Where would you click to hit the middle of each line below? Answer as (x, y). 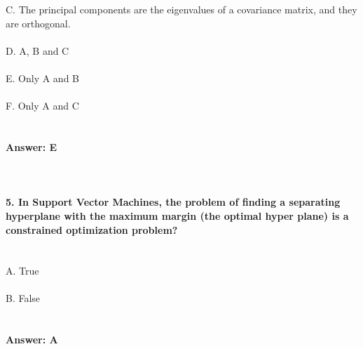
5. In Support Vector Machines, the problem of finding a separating (173, 202)
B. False (23, 298)
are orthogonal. (38, 23)
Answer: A (32, 340)
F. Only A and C (42, 106)
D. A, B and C (37, 50)
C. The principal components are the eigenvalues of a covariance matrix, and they (181, 9)
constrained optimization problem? (92, 229)
